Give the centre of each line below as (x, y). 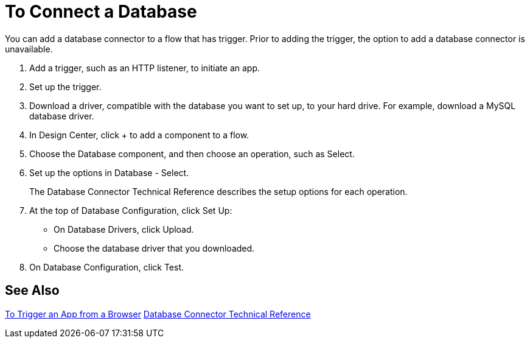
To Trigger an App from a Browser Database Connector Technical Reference (158, 314)
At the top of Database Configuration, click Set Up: (131, 210)
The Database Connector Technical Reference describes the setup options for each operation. (218, 191)
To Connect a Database (101, 12)
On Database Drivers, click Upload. (124, 229)
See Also (32, 291)
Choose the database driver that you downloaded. (154, 248)
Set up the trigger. (65, 87)
